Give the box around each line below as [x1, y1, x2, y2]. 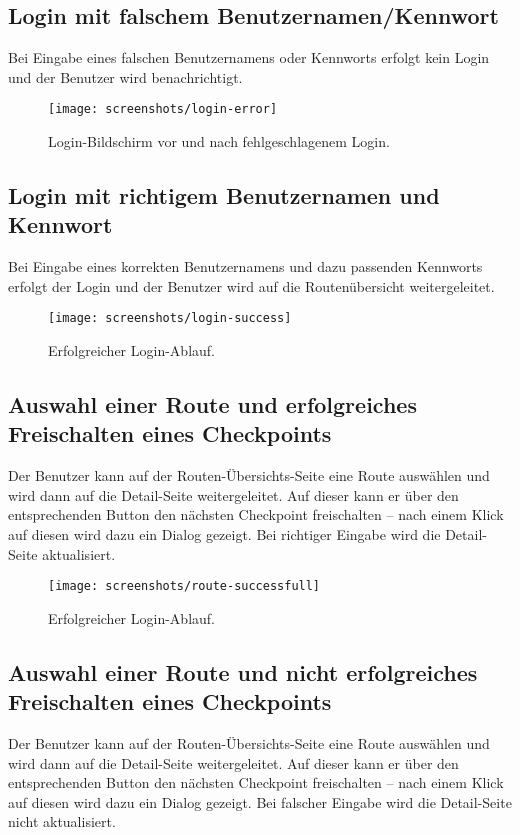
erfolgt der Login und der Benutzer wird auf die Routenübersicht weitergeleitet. [8, 275, 495, 296]
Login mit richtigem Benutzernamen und [8, 180, 440, 211]
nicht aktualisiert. [8, 811, 116, 832]
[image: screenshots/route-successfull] [48, 579, 321, 594]
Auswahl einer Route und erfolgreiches [8, 389, 417, 420]
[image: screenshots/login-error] [48, 102, 278, 117]
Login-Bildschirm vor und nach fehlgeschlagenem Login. [48, 131, 390, 152]
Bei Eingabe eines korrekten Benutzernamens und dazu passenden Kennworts [8, 256, 483, 277]
